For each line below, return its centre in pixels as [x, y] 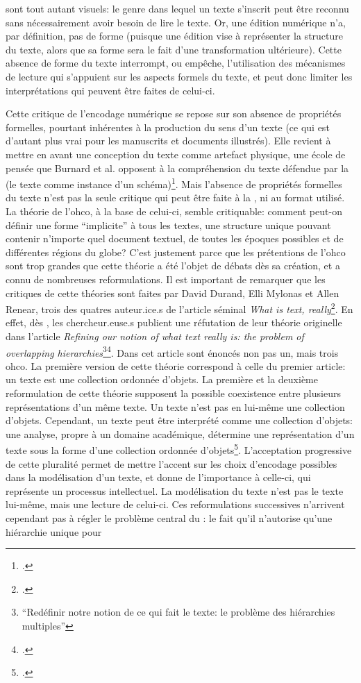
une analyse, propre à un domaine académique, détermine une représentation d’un [180, 433]
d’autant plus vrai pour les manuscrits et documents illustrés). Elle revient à [168, 141]
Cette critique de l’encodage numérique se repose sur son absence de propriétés [174, 113]
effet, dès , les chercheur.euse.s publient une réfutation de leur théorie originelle [174, 322]
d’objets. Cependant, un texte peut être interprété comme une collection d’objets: [179, 420]
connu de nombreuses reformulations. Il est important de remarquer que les [166, 279]
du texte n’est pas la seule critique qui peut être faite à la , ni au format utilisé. [175, 197]
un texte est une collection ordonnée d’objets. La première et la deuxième [162, 379]
